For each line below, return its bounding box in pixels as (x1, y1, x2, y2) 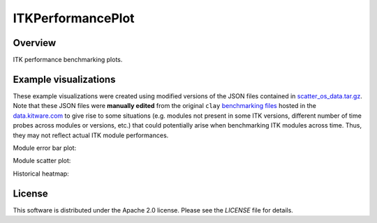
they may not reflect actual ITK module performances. (13, 131, 169, 139)
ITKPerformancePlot (13, 10, 135, 26)
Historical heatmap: (13, 169, 69, 178)
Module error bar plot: (13, 144, 77, 152)
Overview (13, 37, 57, 49)
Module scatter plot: (13, 157, 71, 165)
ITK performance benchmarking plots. (13, 56, 123, 64)
